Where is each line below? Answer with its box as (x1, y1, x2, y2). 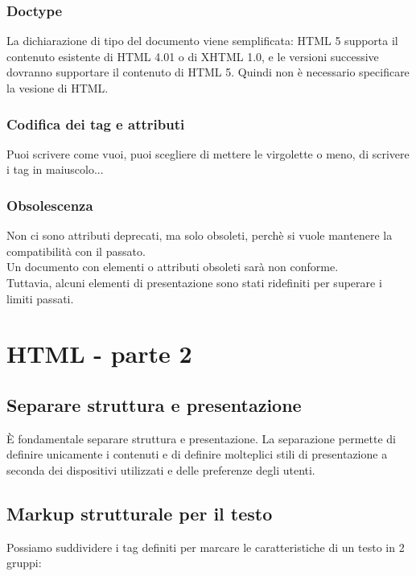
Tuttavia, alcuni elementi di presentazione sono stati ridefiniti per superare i (6, 274, 382, 290)
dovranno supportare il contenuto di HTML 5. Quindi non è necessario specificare (6, 64, 410, 80)
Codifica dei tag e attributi (6, 113, 185, 134)
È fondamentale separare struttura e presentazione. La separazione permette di (6, 430, 396, 446)
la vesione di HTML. (6, 80, 109, 96)
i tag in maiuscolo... (6, 161, 104, 178)
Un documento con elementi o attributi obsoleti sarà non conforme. (6, 258, 339, 275)
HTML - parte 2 (6, 337, 192, 370)
